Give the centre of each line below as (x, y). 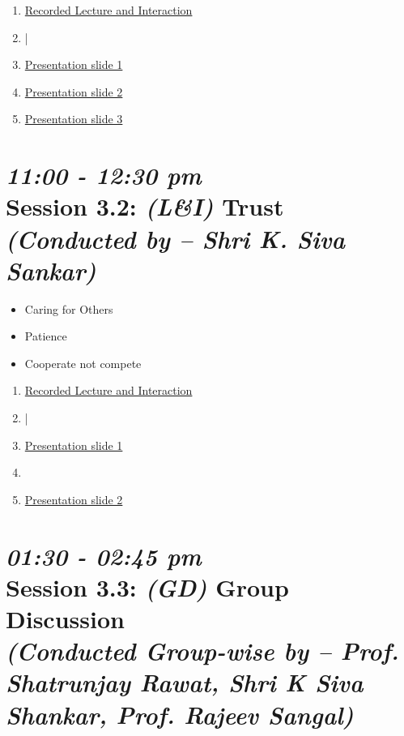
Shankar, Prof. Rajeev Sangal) (180, 714)
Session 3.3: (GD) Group (147, 587)
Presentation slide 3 (74, 119)
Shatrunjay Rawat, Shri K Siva (185, 683)
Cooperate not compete (83, 363)
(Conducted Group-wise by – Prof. (202, 651)
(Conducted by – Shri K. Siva (176, 238)
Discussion (65, 618)
